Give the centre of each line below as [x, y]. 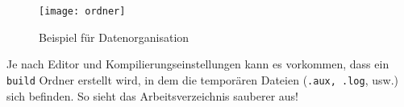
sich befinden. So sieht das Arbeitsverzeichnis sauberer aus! [152, 95]
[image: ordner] [82, 11]
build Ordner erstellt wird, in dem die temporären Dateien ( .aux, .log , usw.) [202, 79]
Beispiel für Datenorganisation [114, 37]
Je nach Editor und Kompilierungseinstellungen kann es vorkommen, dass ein [198, 64]
